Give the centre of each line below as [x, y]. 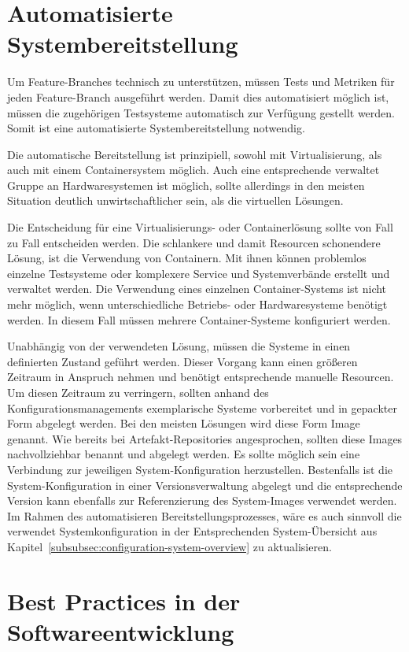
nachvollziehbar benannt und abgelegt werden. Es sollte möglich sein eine [184, 454]
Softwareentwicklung [121, 631]
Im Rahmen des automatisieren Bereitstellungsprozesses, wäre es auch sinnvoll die [204, 515]
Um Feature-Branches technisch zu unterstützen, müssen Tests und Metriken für [201, 81]
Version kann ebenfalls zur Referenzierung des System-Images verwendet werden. [202, 500]
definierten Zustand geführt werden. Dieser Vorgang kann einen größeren [182, 361]
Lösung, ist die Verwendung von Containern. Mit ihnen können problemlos [187, 258]
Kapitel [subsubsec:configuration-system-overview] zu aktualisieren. [169, 546]
